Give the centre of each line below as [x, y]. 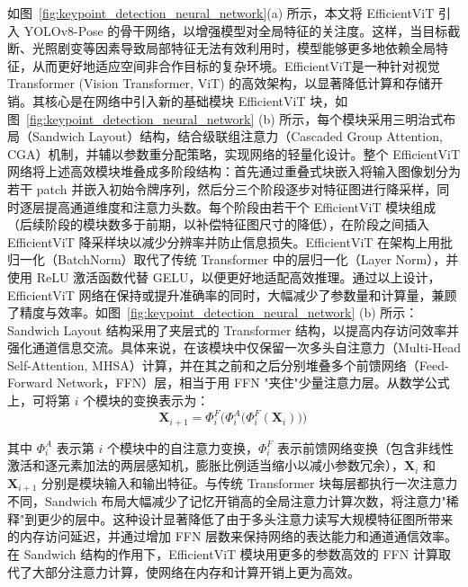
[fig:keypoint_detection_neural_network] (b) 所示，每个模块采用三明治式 [235, 118]
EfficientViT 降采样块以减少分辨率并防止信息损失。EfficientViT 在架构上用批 [230, 241]
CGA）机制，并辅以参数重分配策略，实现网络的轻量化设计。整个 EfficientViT [234, 153]
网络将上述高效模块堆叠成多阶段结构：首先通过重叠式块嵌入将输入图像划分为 [234, 171]
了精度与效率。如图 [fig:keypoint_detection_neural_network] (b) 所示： [213, 312]
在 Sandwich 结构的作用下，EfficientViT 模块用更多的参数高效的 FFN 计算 [223, 554]
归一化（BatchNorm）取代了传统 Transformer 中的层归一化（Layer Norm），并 [233, 259]
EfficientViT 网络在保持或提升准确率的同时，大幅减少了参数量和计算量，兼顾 [232, 294]
